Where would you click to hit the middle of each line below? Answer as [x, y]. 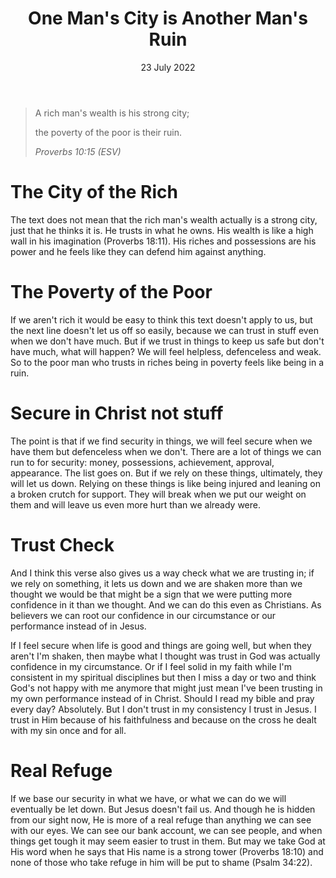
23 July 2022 [168, 67]
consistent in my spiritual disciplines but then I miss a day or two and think [163, 677]
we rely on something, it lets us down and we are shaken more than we [156, 583]
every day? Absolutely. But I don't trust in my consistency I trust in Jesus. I [163, 709]
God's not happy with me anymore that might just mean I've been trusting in [166, 688]
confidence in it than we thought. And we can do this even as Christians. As [166, 604]
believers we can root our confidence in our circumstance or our [143, 615]
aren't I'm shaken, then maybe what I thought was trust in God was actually [165, 656]
